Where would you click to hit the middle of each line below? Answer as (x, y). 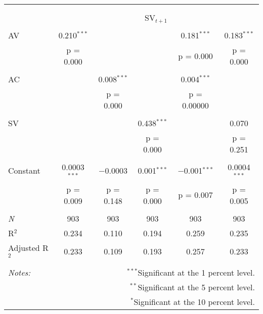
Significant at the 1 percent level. (196, 272)
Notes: (19, 272)
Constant (24, 171)
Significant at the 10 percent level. (194, 301)
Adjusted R (28, 247)
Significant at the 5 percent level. (196, 287)
